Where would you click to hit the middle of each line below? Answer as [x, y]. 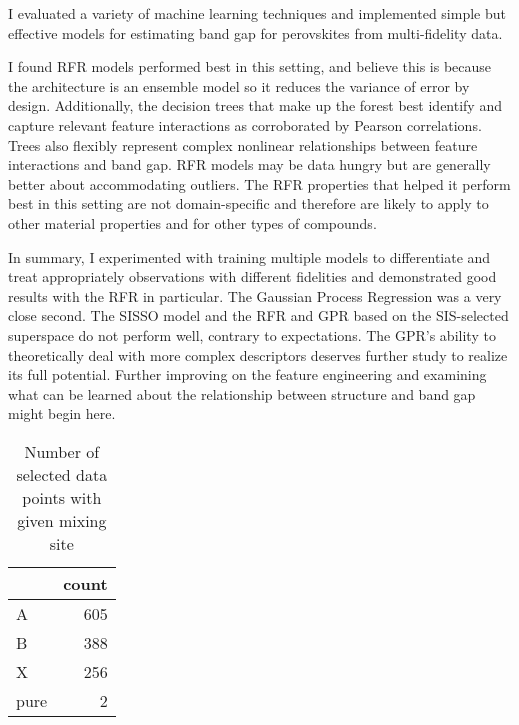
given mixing [62, 520]
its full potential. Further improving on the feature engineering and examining [247, 374]
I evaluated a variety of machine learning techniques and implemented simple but [257, 13]
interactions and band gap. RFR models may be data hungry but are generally [249, 164]
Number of [62, 451]
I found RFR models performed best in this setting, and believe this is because [250, 66]
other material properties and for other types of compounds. [192, 222]
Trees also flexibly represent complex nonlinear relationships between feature [243, 144]
